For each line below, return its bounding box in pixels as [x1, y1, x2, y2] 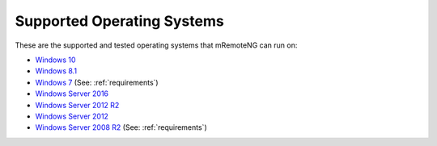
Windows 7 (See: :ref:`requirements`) [35, 77, 159, 87]
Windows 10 [35, 55, 76, 65]
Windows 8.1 [35, 66, 77, 76]
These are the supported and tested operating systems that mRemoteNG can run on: [15, 40, 298, 50]
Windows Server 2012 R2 [35, 100, 120, 110]
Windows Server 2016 [35, 89, 109, 98]
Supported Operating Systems [15, 12, 224, 30]
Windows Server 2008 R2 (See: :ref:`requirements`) [35, 123, 207, 132]
